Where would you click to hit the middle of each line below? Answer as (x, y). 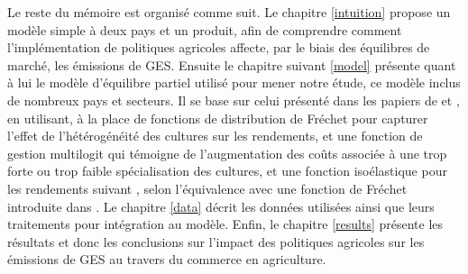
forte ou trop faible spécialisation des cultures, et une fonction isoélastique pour (227, 171)
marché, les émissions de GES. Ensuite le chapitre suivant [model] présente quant (232, 64)
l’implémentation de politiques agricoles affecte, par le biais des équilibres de (219, 47)
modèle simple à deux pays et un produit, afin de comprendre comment (205, 29)
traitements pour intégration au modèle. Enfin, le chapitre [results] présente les (225, 224)
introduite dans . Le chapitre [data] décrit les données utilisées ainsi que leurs (221, 206)
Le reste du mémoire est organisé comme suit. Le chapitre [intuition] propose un (229, 12)
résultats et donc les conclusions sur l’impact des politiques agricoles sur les (216, 241)
